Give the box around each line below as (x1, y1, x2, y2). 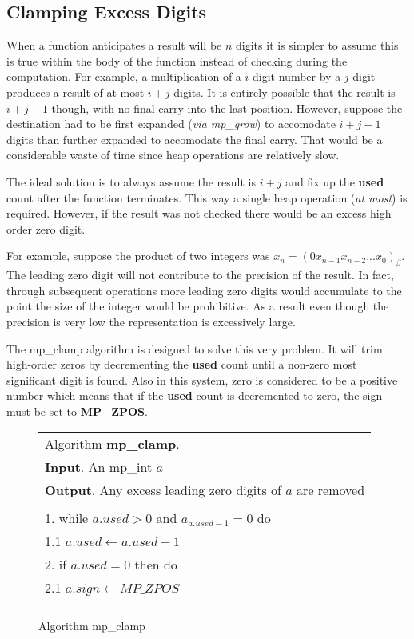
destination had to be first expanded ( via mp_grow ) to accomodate (6, 115, 336, 132)
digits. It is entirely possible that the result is (173, 83, 396, 100)
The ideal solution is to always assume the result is (6, 173, 257, 190)
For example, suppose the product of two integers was (6, 247, 270, 264)
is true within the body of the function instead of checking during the (6, 52, 348, 69)
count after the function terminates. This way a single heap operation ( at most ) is (6, 189, 408, 206)
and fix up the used (285, 173, 384, 190)
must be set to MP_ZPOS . (6, 402, 148, 419)
